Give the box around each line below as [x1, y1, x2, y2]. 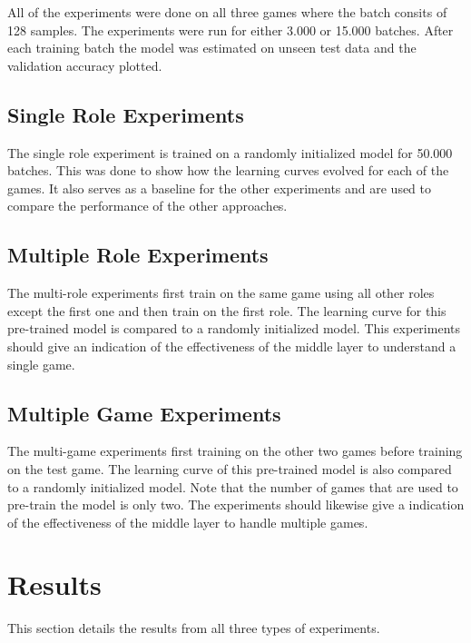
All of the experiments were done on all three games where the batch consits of [7, 3, 447, 21]
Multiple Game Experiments [7, 399, 281, 427]
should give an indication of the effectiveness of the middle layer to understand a [7, 336, 456, 355]
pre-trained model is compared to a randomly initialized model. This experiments [7, 319, 460, 338]
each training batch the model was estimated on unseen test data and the [7, 38, 417, 57]
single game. [7, 354, 75, 373]
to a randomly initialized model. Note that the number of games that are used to [7, 477, 458, 496]
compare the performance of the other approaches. [7, 196, 288, 215]
